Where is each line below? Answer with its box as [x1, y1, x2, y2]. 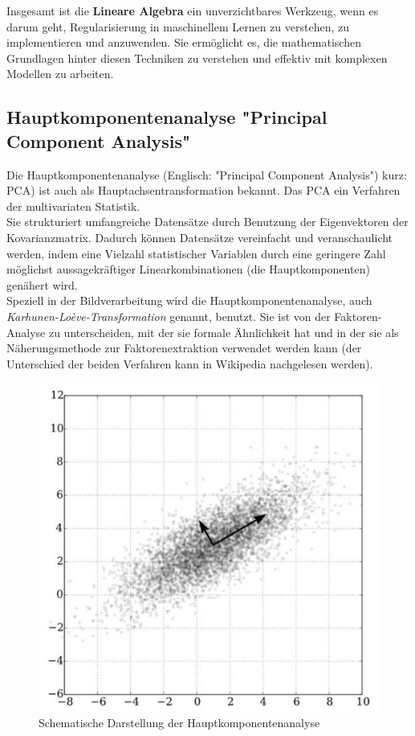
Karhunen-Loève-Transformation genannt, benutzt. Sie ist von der [6, 307, 331, 324]
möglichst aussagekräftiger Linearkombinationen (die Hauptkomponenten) [6, 261, 370, 278]
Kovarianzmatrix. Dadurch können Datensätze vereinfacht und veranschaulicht [6, 228, 393, 245]
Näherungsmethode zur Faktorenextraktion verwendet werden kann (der [6, 339, 362, 356]
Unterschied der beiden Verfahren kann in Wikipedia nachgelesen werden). [6, 355, 373, 372]
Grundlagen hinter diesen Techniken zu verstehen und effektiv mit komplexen [6, 49, 388, 66]
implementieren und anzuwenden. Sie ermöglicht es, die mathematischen [6, 34, 361, 51]
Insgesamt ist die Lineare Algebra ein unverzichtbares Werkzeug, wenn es [6, 2, 379, 19]
